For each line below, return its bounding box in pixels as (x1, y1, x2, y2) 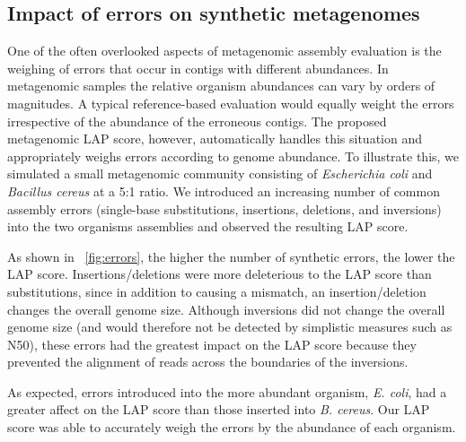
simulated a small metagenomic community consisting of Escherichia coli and (7, 164, 433, 183)
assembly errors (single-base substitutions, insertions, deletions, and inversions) (7, 199, 442, 218)
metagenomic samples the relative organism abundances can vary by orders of (7, 76, 435, 95)
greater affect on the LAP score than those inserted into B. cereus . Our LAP (7, 400, 430, 419)
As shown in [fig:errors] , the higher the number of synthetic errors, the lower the (7, 247, 455, 265)
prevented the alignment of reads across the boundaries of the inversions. (7, 352, 409, 371)
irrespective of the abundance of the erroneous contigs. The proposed (7, 111, 387, 130)
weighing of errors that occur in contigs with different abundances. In (7, 58, 389, 77)
